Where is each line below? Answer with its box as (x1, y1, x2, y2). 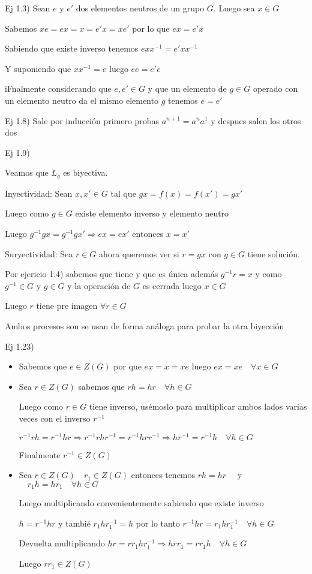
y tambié (58, 516, 91, 529)
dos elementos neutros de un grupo (76, 2, 205, 14)
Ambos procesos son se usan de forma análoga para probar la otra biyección (5, 319, 284, 332)
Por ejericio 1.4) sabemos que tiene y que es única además (5, 268, 218, 280)
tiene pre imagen (36, 299, 98, 312)
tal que (110, 187, 136, 199)
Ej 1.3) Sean (5, 2, 50, 14)
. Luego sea (213, 2, 255, 14)
